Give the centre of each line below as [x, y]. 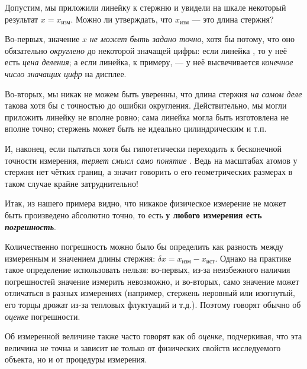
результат [22, 19]
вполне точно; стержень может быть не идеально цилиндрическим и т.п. [136, 128]
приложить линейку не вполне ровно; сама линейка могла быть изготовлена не [147, 117]
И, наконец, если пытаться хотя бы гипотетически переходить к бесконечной [143, 148]
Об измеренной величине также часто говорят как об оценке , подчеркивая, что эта [153, 336]
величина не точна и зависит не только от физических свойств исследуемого [143, 347]
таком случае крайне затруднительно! [72, 183]
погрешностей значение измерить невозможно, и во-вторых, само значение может [152, 281]
